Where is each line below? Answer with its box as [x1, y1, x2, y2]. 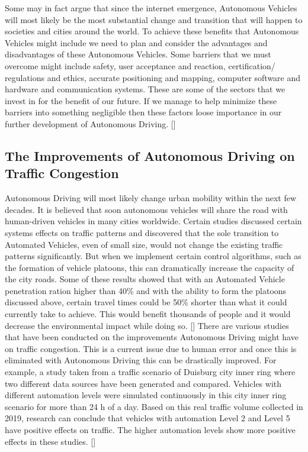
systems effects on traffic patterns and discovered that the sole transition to [5, 226, 279, 238]
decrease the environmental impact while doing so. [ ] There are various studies [5, 319, 289, 331]
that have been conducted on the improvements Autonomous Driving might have [5, 331, 299, 343]
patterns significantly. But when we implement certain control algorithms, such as [5, 250, 301, 262]
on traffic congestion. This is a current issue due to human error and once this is [5, 342, 297, 354]
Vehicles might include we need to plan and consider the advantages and [5, 36, 268, 49]
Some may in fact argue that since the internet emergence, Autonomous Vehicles [5, 2, 297, 14]
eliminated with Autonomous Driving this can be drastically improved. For [5, 354, 277, 366]
